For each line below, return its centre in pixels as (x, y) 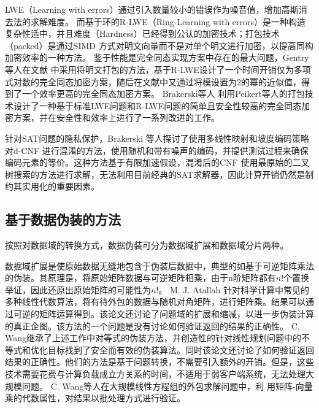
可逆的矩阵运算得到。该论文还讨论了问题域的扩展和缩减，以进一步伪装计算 (163, 314)
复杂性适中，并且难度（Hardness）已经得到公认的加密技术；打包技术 (142, 33)
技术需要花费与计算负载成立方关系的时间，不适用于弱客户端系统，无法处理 (155, 374)
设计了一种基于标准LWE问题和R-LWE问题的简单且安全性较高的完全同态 (157, 105)
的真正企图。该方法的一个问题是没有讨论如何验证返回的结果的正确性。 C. (152, 325)
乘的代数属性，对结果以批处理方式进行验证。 (95, 398)
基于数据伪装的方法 (63, 219)
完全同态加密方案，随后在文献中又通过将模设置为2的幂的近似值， (170, 81)
